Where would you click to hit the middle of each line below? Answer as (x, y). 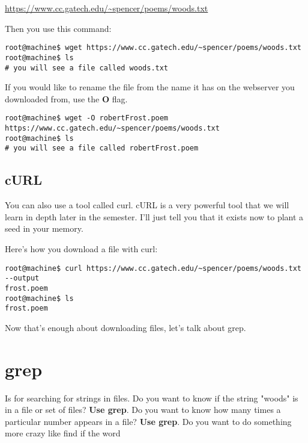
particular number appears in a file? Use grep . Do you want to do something (148, 421)
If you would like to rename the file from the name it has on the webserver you (150, 87)
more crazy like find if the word (63, 433)
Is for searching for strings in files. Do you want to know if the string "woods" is (152, 398)
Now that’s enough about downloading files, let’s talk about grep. (125, 327)
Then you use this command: (58, 28)
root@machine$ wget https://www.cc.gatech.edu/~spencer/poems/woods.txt (153, 48)
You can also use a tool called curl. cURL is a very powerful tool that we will (147, 205)
